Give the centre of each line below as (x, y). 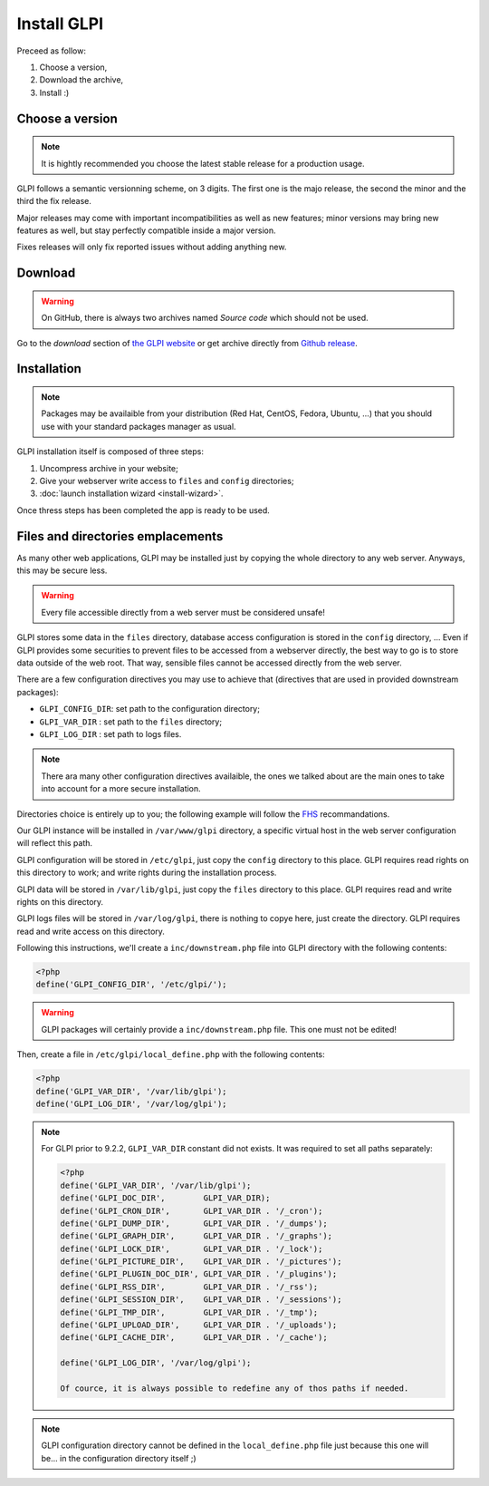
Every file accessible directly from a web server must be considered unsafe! (183, 612)
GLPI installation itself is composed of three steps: (110, 452)
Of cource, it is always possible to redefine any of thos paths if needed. (235, 1388)
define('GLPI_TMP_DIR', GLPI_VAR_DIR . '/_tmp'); (189, 1312)
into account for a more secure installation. (121, 789)
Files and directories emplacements (120, 536)
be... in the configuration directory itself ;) (119, 1458)
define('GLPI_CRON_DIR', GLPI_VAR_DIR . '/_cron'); (192, 1211)
